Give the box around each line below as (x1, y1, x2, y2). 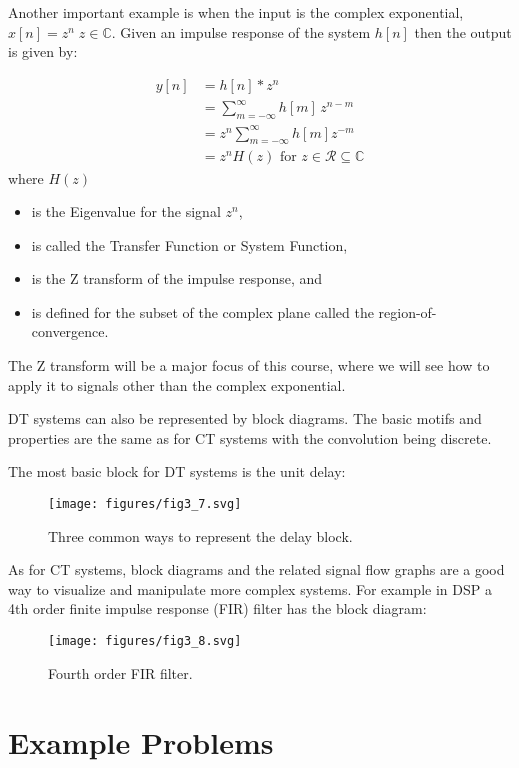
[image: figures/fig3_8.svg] (48, 634, 242, 649)
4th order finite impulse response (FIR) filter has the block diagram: (8, 598, 427, 619)
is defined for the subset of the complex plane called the (31, 301, 374, 322)
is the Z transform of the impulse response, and (31, 268, 323, 289)
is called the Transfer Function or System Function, (31, 234, 348, 255)
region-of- (378, 301, 437, 322)
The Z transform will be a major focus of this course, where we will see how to (8, 355, 490, 376)
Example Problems (8, 721, 274, 762)
